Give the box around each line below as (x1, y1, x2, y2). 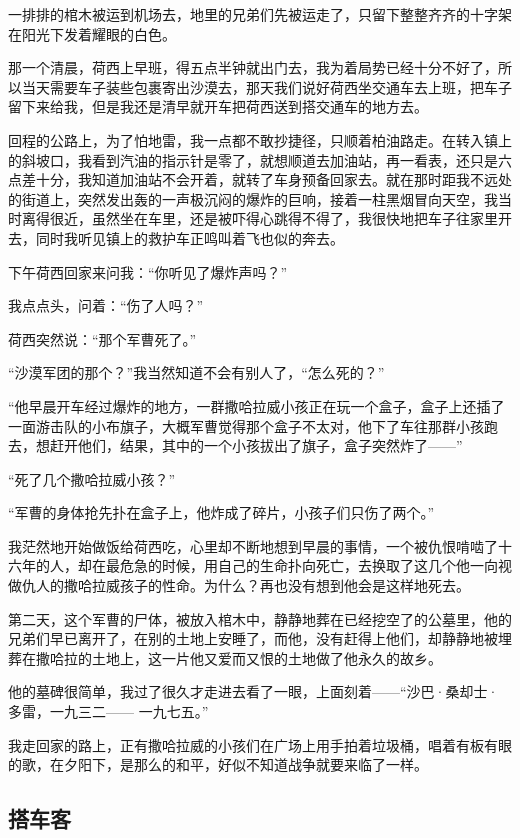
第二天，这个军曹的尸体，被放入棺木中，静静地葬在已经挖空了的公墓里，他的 (8, 608, 512, 629)
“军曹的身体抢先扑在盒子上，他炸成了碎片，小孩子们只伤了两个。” (8, 502, 435, 523)
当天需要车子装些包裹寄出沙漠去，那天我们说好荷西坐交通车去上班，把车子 (21, 76, 512, 97)
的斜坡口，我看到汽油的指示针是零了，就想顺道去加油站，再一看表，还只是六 (8, 149, 512, 170)
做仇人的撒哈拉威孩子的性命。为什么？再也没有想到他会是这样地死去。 (8, 575, 470, 596)
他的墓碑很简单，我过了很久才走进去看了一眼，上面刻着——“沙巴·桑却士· (8, 681, 499, 702)
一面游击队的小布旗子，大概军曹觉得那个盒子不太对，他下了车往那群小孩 (8, 415, 484, 436)
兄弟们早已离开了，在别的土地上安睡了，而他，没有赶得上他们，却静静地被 (8, 628, 498, 649)
